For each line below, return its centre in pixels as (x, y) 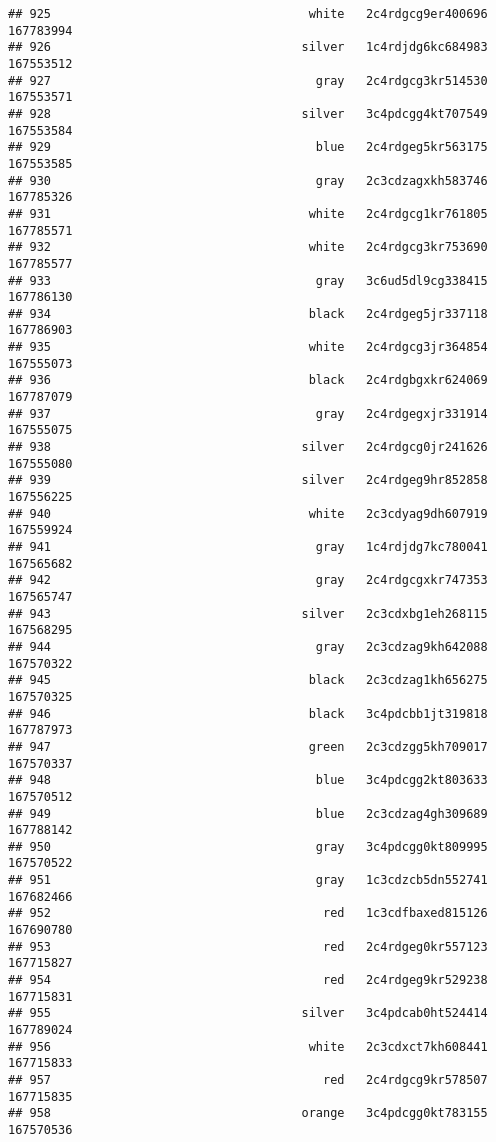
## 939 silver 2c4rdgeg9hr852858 (248, 480)
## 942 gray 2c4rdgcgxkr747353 (248, 580)
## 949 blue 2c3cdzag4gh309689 (248, 813)
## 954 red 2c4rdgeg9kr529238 (248, 980)
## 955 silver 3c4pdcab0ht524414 (248, 1013)
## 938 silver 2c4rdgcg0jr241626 (248, 447)
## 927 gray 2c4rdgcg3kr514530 (248, 80)
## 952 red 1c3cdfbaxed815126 (248, 913)
